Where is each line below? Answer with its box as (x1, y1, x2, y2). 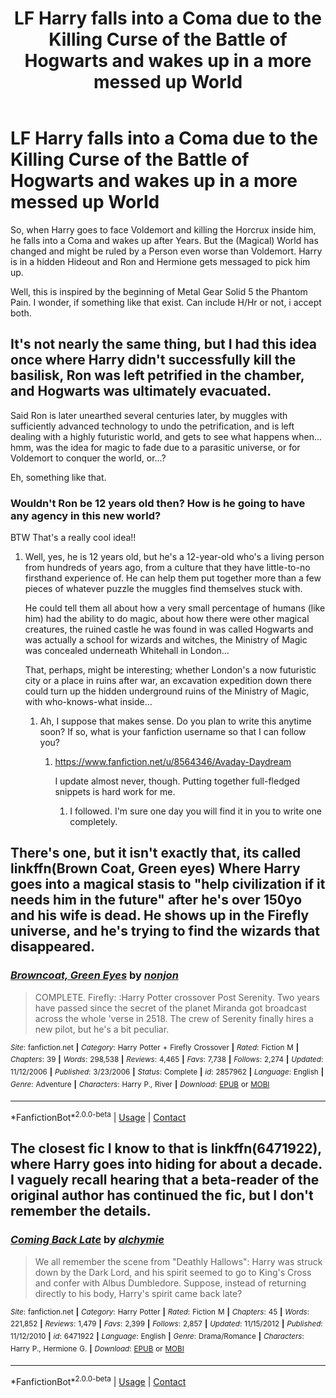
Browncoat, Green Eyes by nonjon (10, 968, 179, 982)
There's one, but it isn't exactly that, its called (10, 845, 302, 862)
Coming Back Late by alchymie (10, 1233, 165, 1247)
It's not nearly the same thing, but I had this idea (10, 336, 318, 353)
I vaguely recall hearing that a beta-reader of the (10, 1172, 320, 1189)
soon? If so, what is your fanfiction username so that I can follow (39, 726, 307, 738)
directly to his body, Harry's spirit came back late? (34, 1287, 243, 1299)
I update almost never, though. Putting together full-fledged (54, 775, 301, 787)
